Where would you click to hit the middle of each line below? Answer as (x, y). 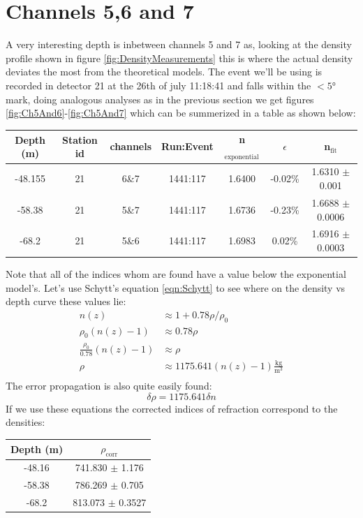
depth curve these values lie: (66, 301)
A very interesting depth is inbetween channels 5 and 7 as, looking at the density (179, 44)
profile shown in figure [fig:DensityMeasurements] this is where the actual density (179, 58)
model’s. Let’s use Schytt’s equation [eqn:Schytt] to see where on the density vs (176, 287)
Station (80, 139)
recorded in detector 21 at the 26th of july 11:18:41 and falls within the (158, 85)
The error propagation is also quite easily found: (109, 386)
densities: (25, 422)
